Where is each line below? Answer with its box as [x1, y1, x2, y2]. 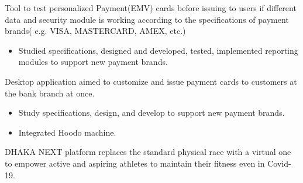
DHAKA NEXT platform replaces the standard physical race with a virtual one [5, 146, 291, 158]
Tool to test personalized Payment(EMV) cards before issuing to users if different [5, 2, 297, 13]
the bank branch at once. [5, 87, 95, 99]
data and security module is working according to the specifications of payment [5, 13, 289, 25]
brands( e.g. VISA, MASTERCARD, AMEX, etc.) [5, 25, 186, 37]
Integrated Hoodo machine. [18, 126, 116, 138]
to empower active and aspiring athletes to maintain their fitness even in [5, 157, 265, 169]
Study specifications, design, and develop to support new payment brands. [18, 106, 285, 119]
